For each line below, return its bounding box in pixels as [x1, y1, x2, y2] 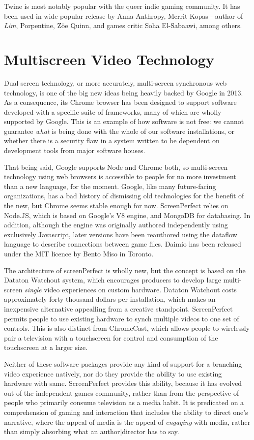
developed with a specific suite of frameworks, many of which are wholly [4, 106, 222, 117]
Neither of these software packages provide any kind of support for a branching [4, 358, 242, 369]
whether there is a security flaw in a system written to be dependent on [4, 135, 220, 146]
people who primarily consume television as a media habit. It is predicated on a [4, 397, 244, 408]
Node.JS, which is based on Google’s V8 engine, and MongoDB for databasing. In [4, 210, 251, 220]
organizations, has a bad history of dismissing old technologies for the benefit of [4, 190, 244, 201]
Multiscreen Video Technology [4, 49, 214, 69]
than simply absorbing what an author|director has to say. [4, 426, 179, 437]
